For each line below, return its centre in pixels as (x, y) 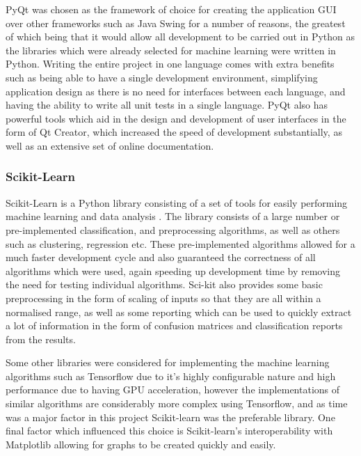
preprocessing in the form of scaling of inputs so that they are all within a (163, 298)
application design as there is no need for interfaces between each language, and (176, 91)
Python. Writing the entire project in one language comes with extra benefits (170, 64)
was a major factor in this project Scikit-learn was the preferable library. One (170, 417)
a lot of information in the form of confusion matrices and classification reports (174, 325)
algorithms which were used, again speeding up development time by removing (173, 270)
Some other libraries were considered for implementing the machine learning (168, 362)
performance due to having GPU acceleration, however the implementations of (173, 390)
